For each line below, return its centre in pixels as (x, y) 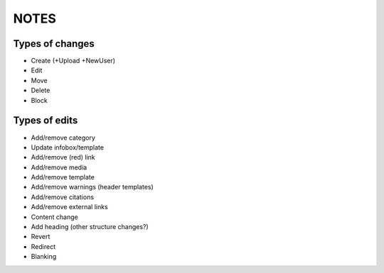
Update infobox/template (68, 147)
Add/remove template (63, 177)
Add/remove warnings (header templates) (92, 187)
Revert (41, 237)
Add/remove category (63, 138)
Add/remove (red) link (63, 157)
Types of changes (54, 44)
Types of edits (46, 121)
